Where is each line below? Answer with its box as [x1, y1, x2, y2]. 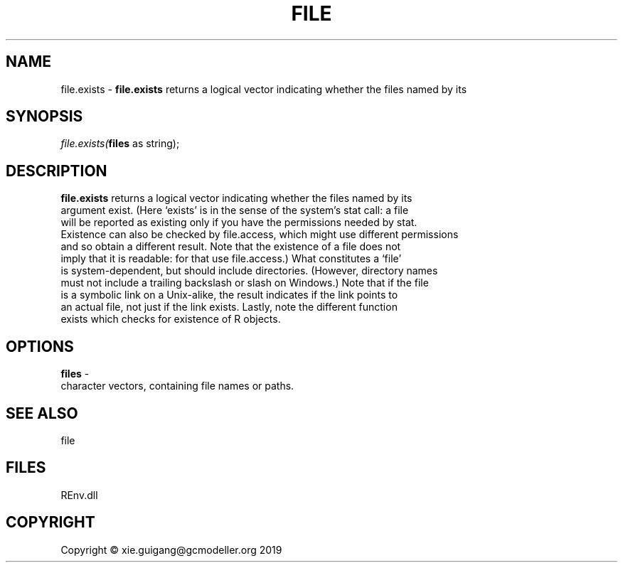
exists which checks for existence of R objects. [60, 313, 281, 326]
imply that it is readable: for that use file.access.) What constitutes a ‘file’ [60, 252, 402, 265]
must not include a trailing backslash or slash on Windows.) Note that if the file [60, 277, 429, 289]
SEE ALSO [6, 404, 78, 422]
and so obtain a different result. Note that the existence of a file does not [60, 240, 401, 253]
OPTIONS [6, 337, 74, 355]
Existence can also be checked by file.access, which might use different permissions [60, 228, 459, 241]
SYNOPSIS [6, 107, 83, 126]
